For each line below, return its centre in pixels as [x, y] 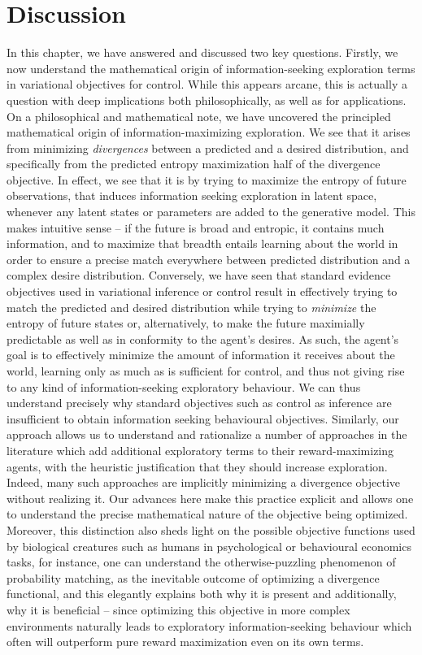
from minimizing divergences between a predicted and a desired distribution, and [208, 147]
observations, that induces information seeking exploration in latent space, [192, 195]
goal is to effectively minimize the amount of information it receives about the [201, 355]
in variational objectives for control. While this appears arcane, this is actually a [207, 84]
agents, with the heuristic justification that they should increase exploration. [197, 466]
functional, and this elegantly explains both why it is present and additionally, [202, 594]
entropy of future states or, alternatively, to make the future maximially [186, 323]
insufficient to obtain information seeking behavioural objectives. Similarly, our [203, 418]
